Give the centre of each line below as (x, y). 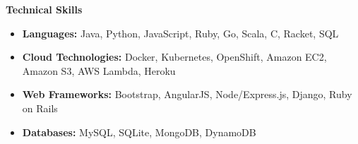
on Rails (40, 108)
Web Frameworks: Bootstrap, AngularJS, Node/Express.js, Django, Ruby (187, 94)
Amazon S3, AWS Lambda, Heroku (99, 70)
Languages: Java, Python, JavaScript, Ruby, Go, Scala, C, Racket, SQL (180, 33)
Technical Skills (44, 9)
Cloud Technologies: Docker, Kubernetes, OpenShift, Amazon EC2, (174, 57)
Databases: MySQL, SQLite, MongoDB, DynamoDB (139, 132)
